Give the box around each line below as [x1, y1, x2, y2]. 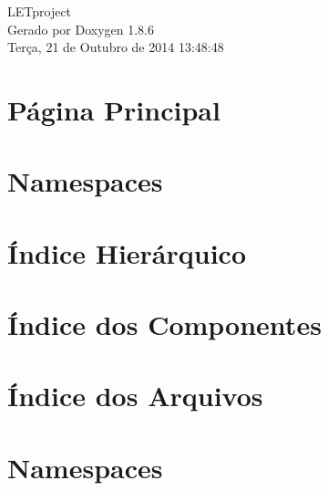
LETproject [7, 2, 72, 20]
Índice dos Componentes [7, 306, 322, 343]
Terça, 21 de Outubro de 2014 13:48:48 [7, 37, 224, 57]
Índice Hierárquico [7, 234, 247, 271]
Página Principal [7, 90, 220, 128]
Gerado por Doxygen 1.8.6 [7, 19, 154, 38]
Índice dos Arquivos [7, 377, 263, 414]
